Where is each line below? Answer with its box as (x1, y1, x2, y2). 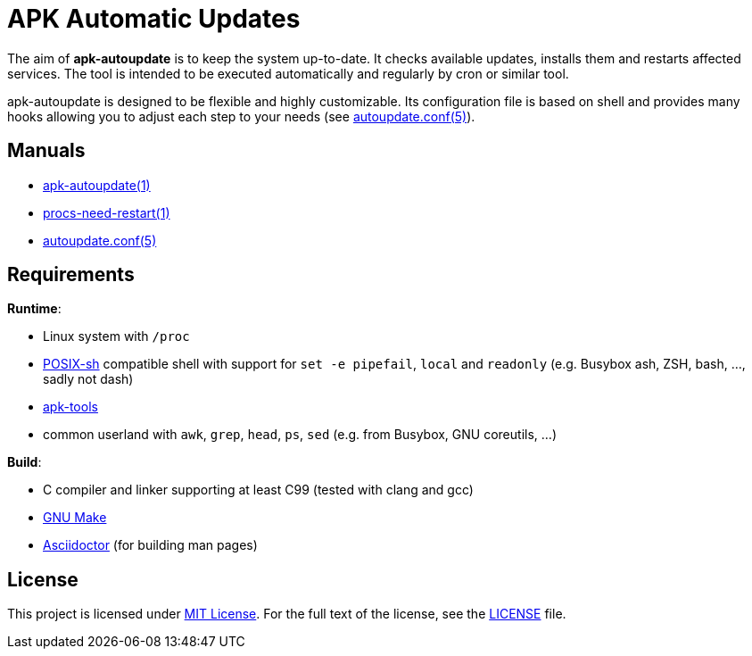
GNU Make (43, 510, 107, 526)
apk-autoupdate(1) (43, 177, 151, 193)
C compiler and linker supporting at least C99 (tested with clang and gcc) (43, 482, 474, 498)
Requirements (7, 263, 135, 286)
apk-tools (43, 399, 98, 415)
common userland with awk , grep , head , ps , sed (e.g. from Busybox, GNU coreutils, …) (43, 427, 557, 443)
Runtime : (7, 301, 62, 317)
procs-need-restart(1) (43, 204, 170, 220)
